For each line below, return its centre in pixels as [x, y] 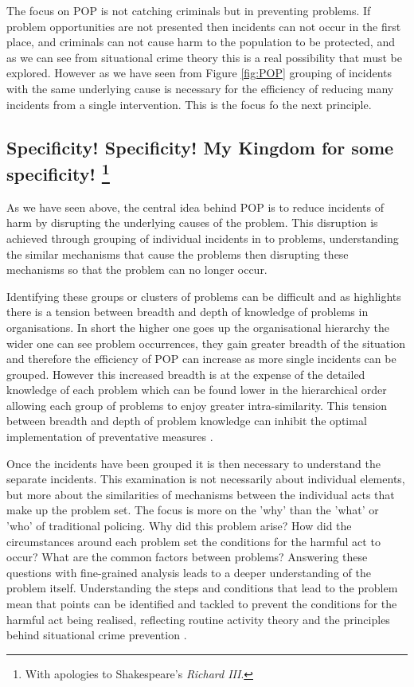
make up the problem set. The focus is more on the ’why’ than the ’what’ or [193, 510]
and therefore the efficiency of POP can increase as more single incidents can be [201, 359]
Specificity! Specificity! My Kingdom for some [200, 147]
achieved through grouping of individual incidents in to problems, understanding [203, 238]
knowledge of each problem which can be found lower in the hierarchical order [197, 390]
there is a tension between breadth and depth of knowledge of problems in [187, 312]
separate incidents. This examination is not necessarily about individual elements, [206, 479]
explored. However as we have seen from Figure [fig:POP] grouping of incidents [199, 73]
